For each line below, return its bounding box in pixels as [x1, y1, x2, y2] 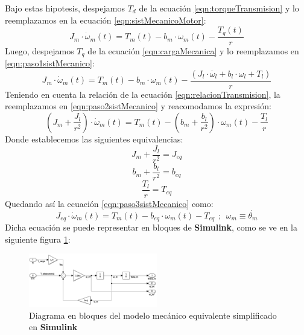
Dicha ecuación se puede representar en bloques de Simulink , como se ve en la [5, 220, 297, 233]
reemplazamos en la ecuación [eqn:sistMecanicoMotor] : [5, 13, 206, 26]
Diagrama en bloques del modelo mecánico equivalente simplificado [29, 308, 277, 321]
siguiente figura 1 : [5, 232, 71, 245]
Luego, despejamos [5, 44, 74, 57]
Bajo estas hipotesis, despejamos [5, 2, 125, 14]
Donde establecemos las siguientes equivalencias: [5, 132, 183, 145]
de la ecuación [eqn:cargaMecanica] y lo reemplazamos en [87, 44, 299, 57]
